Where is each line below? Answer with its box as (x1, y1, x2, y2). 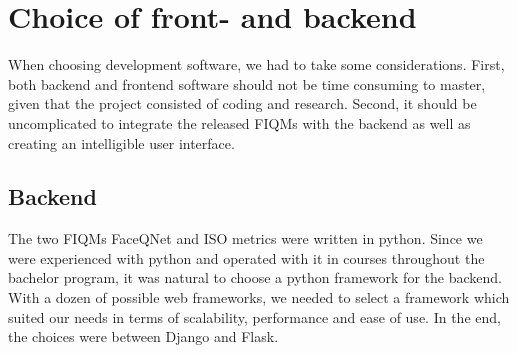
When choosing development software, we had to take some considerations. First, (8, 54, 505, 75)
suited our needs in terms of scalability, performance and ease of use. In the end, (8, 306, 501, 327)
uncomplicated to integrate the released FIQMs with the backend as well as (8, 112, 471, 133)
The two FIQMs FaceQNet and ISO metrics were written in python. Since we (8, 228, 483, 249)
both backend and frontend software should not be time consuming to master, (8, 73, 486, 94)
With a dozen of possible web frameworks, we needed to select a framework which (8, 287, 510, 308)
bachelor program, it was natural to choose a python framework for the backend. (8, 267, 502, 288)
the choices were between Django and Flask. (8, 326, 279, 347)
